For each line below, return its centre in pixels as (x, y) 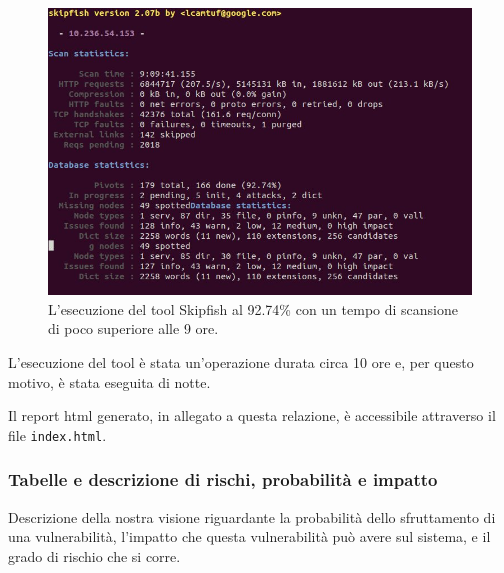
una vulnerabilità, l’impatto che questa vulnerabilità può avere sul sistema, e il (249, 536)
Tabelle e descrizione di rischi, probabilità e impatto (223, 479)
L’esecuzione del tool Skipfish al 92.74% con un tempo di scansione (253, 308)
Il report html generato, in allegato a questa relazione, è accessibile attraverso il (252, 415)
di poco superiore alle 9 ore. (133, 328)
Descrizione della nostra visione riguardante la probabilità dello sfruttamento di (252, 516)
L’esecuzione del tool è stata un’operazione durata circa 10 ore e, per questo (241, 361)
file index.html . (57, 434)
